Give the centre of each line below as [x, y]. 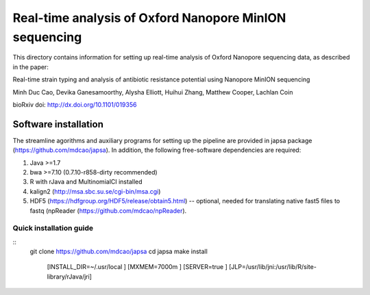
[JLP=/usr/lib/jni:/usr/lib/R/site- [272, 267]
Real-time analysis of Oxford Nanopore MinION [149, 18]
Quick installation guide [53, 228]
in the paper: [31, 67]
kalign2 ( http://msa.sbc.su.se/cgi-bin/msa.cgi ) [95, 191]
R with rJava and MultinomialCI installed [86, 182]
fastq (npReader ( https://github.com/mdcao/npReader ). [108, 210]
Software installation [58, 124]
